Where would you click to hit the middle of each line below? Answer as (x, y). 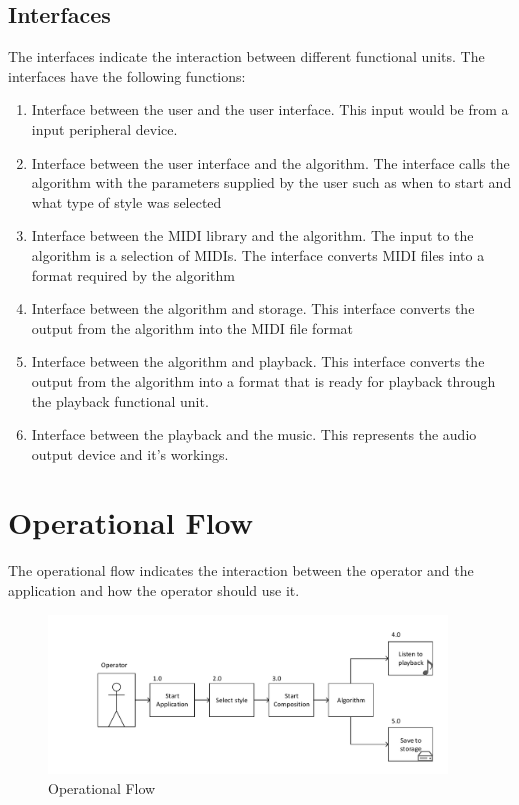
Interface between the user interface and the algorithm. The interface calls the (270, 162)
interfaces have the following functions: (127, 75)
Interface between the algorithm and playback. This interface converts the (258, 361)
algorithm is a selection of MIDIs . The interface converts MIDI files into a (258, 254)
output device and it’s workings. (130, 453)
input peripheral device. (104, 128)
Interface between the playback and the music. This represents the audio (254, 434)
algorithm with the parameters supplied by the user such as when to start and (271, 182)
